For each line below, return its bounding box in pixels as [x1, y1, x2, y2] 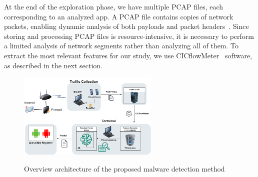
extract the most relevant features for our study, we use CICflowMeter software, [4, 50, 252, 60]
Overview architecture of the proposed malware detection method [24, 164, 225, 174]
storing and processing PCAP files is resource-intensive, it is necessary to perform [4, 30, 254, 41]
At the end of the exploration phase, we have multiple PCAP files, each [4, 1, 223, 11]
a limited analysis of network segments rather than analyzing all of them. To [4, 40, 239, 51]
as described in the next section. [4, 60, 103, 70]
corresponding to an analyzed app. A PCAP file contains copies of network [4, 11, 233, 21]
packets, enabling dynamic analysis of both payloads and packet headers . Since [4, 21, 249, 31]
